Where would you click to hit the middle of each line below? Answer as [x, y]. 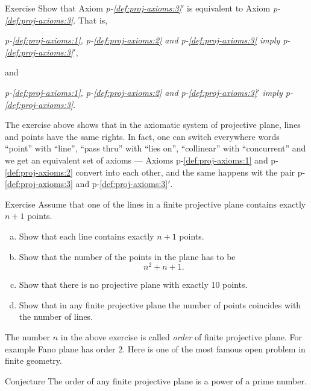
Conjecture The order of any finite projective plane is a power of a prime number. [156, 380]
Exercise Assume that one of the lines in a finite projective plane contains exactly [155, 204]
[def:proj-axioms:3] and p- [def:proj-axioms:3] [86, 184]
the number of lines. [56, 316]
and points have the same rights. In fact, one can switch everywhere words [142, 136]
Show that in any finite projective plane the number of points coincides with [160, 304]
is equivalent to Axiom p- [234, 8]
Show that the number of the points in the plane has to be [127, 256]
